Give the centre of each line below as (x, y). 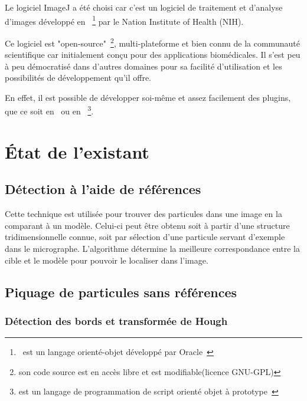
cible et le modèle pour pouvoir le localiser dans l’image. (107, 260)
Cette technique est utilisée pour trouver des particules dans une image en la (143, 214)
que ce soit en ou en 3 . (49, 110)
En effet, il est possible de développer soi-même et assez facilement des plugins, (148, 97)
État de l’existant (77, 151)
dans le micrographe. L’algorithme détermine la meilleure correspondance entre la (152, 249)
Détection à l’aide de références (103, 189)
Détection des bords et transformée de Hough (116, 321)
